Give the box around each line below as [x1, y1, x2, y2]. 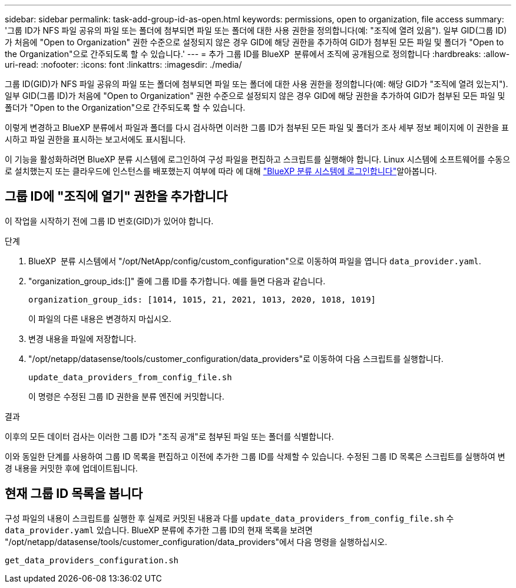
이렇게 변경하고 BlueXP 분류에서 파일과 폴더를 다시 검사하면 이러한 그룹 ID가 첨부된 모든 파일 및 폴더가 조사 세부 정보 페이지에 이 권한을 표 [5, 122, 509, 132]
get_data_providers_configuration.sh [5, 555, 179, 565]
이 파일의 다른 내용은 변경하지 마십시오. [28, 313, 171, 324]
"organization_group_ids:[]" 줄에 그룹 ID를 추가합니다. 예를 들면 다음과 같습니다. [28, 275, 326, 286]
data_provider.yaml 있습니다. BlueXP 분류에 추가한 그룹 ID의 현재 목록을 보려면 [5, 524, 313, 535]
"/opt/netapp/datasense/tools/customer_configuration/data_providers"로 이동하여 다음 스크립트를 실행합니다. [28, 353, 444, 364]
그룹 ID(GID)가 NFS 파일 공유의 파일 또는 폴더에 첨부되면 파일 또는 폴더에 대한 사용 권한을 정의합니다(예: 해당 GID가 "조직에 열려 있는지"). [5, 79, 508, 89]
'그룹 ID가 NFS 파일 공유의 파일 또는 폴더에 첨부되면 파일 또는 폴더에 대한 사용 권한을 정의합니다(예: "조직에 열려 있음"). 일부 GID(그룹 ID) [5, 25, 507, 35]
